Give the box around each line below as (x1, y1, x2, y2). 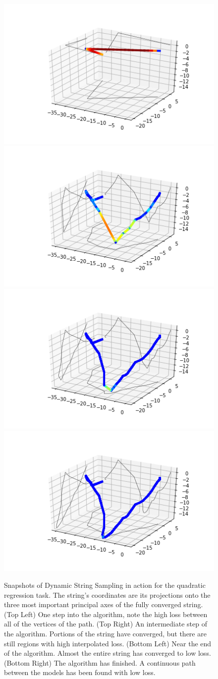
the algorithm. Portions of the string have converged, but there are (4, 628, 207, 638)
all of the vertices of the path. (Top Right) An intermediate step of (4, 619, 207, 629)
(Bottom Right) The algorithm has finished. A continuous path (4, 657, 196, 668)
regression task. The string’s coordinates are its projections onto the (4, 589, 211, 600)
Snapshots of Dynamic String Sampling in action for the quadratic (4, 580, 206, 590)
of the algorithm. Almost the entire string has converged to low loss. (4, 648, 211, 658)
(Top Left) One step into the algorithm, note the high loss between (4, 609, 208, 619)
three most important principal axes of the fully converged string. (4, 599, 203, 610)
